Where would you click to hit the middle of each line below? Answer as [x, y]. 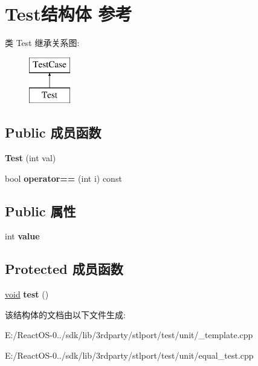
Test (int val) [31, 158]
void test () [27, 294]
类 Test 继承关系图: [42, 43]
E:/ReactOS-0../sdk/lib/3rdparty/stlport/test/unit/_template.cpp [129, 335]
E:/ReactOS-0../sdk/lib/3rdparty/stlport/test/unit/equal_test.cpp [129, 355]
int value [22, 236]
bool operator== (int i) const [63, 178]
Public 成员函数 [53, 132]
